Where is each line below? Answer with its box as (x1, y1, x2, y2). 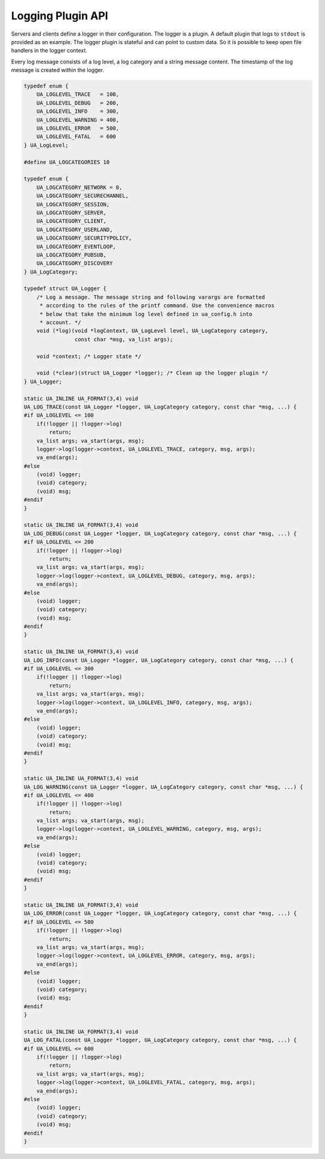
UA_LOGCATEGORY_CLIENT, (36, 218, 107, 224)
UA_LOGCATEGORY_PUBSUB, (36, 251, 107, 258)
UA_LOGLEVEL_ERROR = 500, (36, 125, 120, 132)
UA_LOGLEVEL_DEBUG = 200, (36, 100, 120, 106)
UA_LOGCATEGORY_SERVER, (36, 209, 107, 216)
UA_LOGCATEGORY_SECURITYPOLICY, (36, 235, 132, 241)
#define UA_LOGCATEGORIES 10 (23, 159, 110, 165)
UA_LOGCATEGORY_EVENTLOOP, (36, 243, 117, 250)
